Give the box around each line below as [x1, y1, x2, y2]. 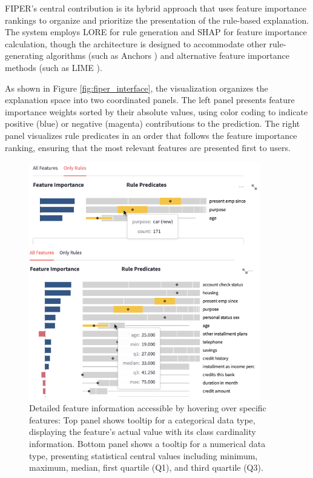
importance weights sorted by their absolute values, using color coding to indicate [5, 105, 308, 118]
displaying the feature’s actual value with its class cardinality [29, 425, 256, 438]
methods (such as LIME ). [5, 61, 102, 73]
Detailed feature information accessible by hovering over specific [29, 402, 266, 414]
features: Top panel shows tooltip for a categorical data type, [29, 413, 255, 426]
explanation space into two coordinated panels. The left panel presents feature [5, 93, 295, 106]
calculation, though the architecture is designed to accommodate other [5, 37, 266, 50]
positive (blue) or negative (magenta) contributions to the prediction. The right [5, 117, 300, 130]
